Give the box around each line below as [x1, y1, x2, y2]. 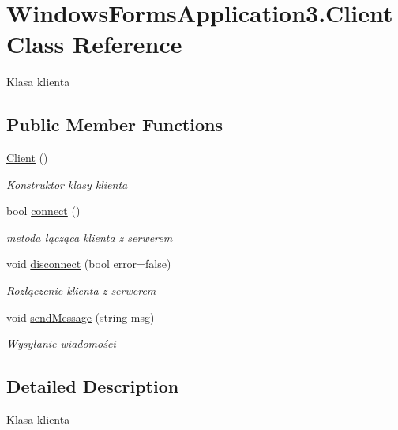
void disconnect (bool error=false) [6, 255, 171, 272]
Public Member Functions [6, 112, 223, 137]
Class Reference [6, 28, 182, 60]
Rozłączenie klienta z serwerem [6, 282, 156, 299]
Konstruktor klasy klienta [6, 175, 128, 192]
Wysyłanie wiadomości [6, 335, 116, 352]
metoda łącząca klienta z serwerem [6, 228, 173, 245]
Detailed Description [6, 374, 179, 398]
